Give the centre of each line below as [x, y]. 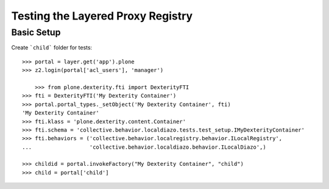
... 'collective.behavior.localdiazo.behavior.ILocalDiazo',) [144, 147]
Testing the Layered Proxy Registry [102, 16]
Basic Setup [36, 32]
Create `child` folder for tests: [52, 48]
